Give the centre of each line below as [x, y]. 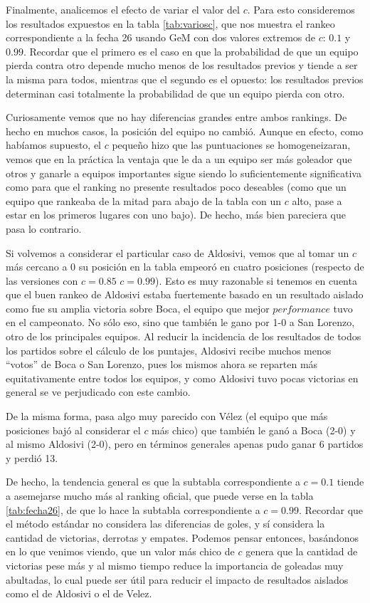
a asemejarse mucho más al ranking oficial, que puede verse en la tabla [160, 495]
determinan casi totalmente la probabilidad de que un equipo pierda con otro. [175, 93]
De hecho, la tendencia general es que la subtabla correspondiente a [153, 482]
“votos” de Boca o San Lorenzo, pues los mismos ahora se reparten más [162, 364]
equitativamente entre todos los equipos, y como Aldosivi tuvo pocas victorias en [182, 378]
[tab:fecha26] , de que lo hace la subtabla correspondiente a [133, 509]
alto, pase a [317, 200]
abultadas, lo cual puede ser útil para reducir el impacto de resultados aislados [177, 579]
